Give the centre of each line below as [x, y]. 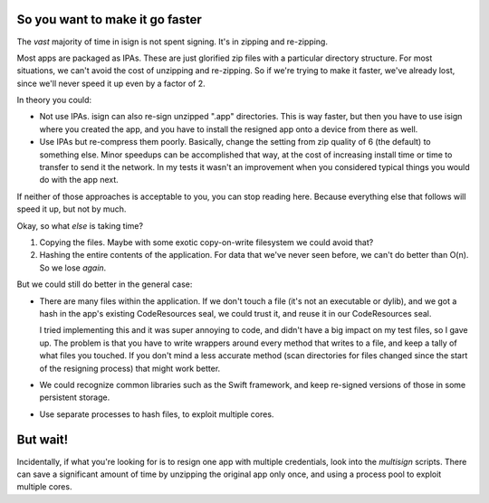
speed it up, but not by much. [72, 209]
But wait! [43, 440]
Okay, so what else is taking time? [80, 225]
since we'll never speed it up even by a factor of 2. [111, 83]
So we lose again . [73, 268]
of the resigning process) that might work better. [130, 368]
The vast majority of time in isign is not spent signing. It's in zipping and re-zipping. [172, 42]
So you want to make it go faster [110, 19]
